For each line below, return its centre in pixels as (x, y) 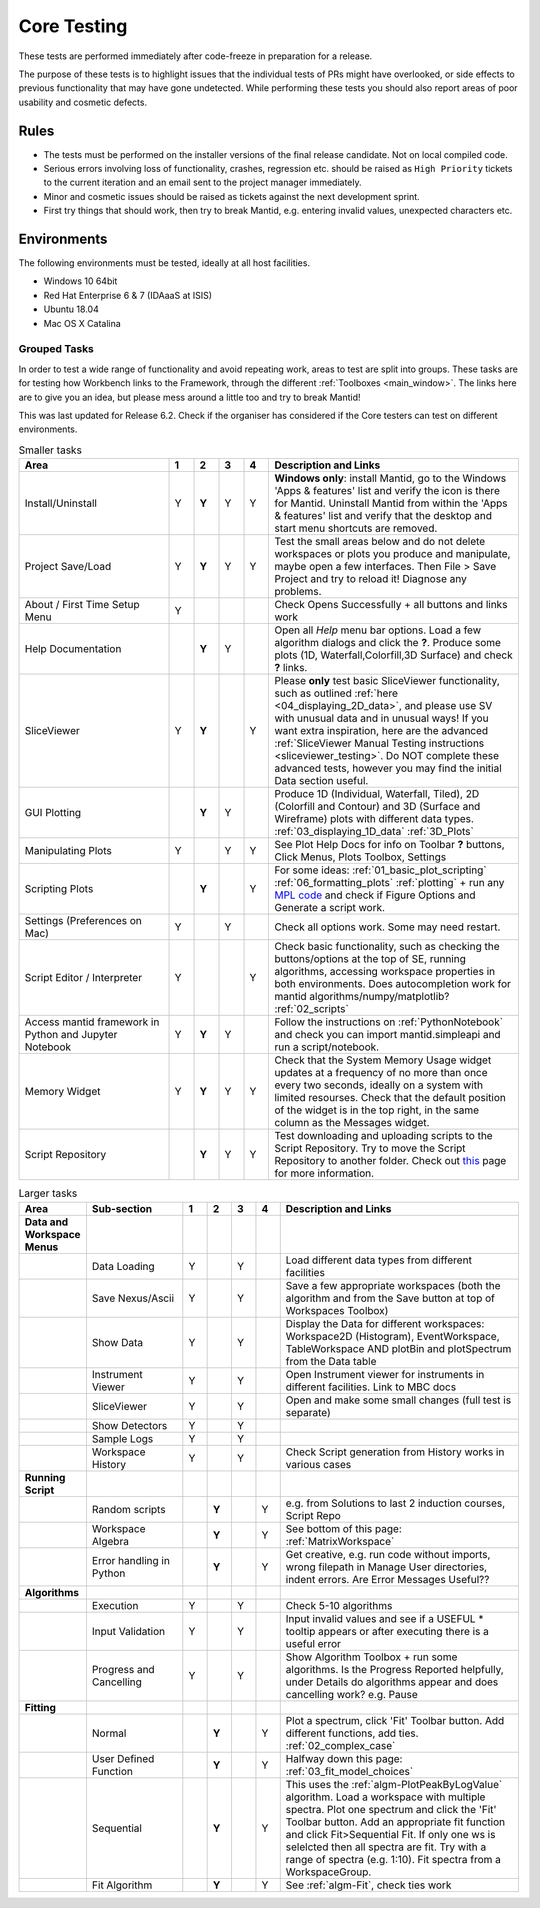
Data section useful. (321, 781)
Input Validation (128, 1631)
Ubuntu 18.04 (71, 309)
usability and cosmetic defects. (83, 102)
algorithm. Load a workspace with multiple (385, 1797)
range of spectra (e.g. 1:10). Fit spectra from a (393, 1859)
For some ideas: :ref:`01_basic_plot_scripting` (380, 870)
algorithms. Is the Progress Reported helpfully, (394, 1669)
